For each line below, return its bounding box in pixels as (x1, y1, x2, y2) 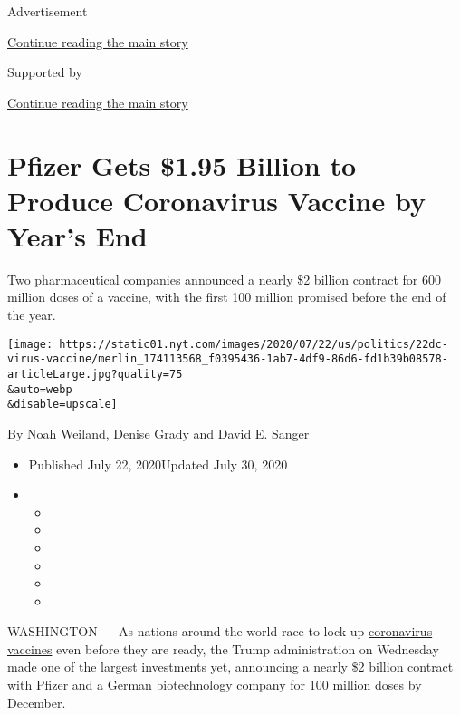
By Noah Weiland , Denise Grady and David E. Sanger (7, 423, 310, 442)
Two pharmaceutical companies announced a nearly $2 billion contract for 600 (7, 269, 441, 288)
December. (7, 692, 66, 711)
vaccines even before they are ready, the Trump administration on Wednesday (7, 639, 439, 658)
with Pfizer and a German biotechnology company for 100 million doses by (7, 675, 422, 694)
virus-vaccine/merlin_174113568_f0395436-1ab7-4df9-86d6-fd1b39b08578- (7, 353, 448, 366)
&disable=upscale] (7, 398, 118, 411)
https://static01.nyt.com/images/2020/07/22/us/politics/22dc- (59, 337, 448, 351)
